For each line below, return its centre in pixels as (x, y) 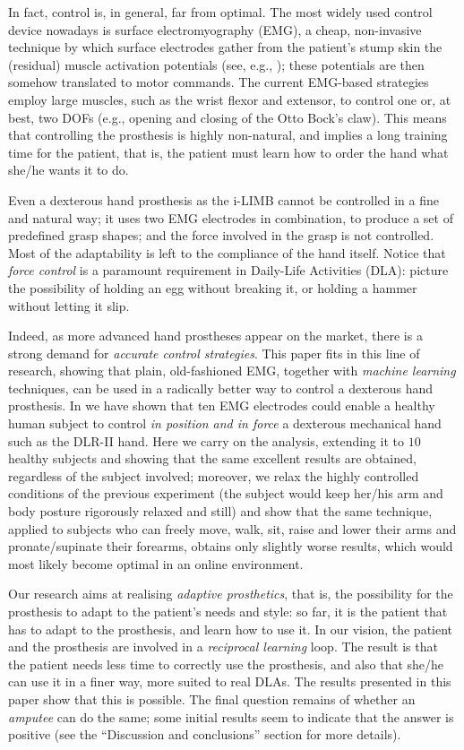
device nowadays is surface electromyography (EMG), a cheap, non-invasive (215, 29)
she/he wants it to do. (69, 170)
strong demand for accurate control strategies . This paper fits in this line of (214, 353)
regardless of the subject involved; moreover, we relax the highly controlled (214, 475)
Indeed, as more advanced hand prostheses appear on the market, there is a (215, 336)
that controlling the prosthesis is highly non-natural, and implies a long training (228, 135)
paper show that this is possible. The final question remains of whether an (212, 698)
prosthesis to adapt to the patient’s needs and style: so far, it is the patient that (228, 611)
